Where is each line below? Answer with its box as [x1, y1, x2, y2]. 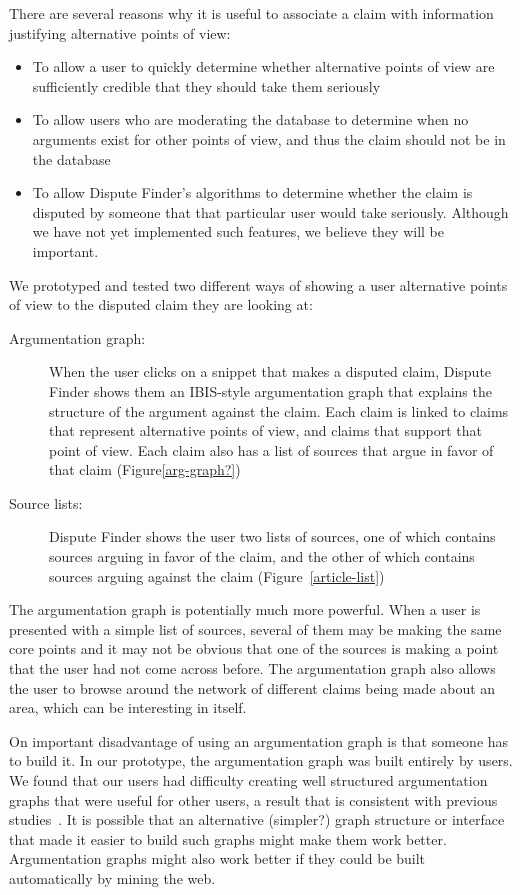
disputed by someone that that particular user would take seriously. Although [32, 201, 509, 222]
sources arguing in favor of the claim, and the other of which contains [49, 546, 475, 567]
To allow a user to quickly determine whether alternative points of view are [32, 56, 495, 77]
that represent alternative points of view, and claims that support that [49, 420, 482, 441]
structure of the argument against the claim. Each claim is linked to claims [49, 400, 509, 421]
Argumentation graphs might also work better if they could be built [9, 848, 426, 869]
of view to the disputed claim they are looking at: [9, 294, 313, 315]
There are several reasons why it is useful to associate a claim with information [9, 3, 494, 23]
